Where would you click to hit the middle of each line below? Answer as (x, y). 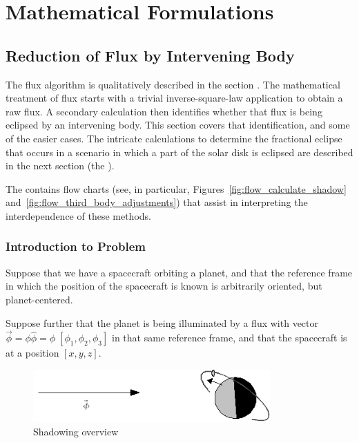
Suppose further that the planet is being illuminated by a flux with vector (162, 322)
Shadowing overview (76, 432)
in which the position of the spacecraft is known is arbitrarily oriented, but (164, 286)
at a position (32, 353)
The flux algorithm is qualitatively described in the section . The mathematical (173, 84)
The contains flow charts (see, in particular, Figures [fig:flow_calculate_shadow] (176, 188)
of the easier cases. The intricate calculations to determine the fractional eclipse (174, 138)
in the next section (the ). (60, 166)
